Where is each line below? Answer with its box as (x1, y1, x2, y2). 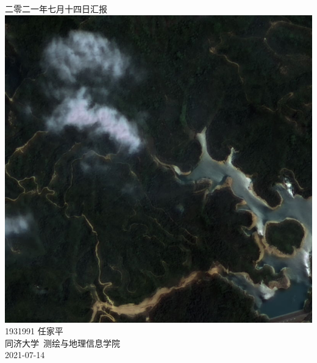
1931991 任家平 (5, 325, 63, 337)
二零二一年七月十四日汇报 (5, 2, 107, 15)
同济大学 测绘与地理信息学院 (5, 336, 120, 349)
